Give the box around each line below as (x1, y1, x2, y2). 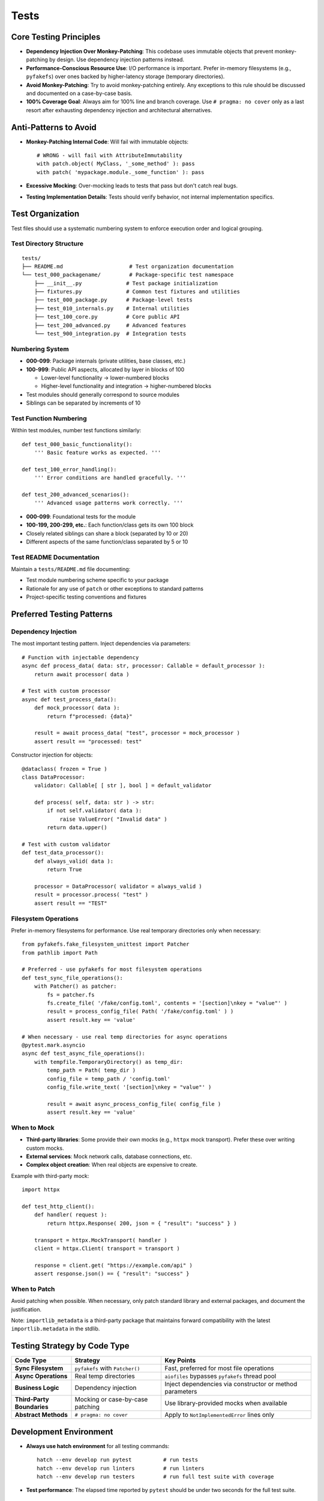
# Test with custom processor (22, 687, 111, 695)
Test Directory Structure (11, 240, 84, 248)
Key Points (164, 1356, 196, 1365)
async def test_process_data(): (22, 696, 117, 702)
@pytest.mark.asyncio (22, 1042, 85, 1048)
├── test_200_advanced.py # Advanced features (34, 322, 187, 328)
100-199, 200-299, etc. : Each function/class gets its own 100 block (26, 521, 194, 528)
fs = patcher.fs (47, 991, 95, 998)
